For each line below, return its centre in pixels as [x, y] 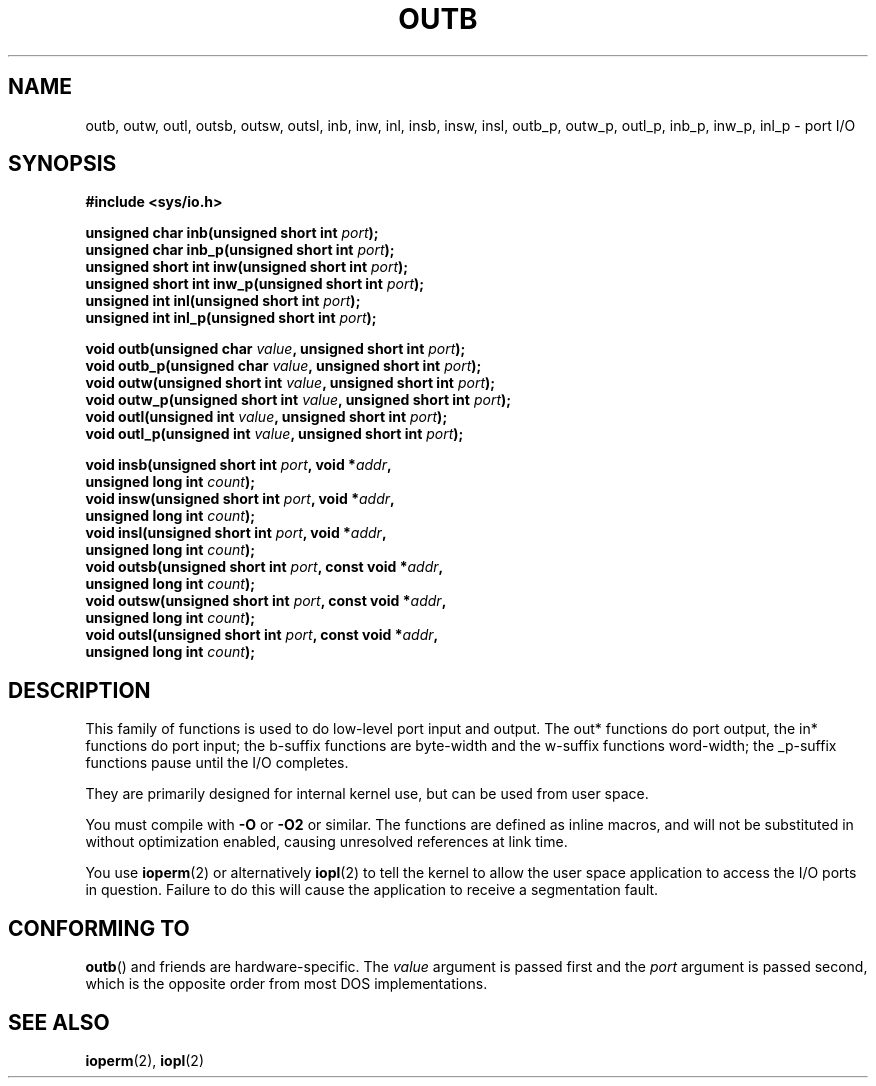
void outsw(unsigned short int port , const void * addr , [266, 601]
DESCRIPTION [79, 690]
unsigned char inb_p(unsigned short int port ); [240, 250]
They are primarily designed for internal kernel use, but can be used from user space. [367, 794]
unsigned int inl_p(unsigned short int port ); [231, 318]
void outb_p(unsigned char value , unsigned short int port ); [283, 366]
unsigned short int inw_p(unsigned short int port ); [255, 284]
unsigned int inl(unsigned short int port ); [223, 301]
